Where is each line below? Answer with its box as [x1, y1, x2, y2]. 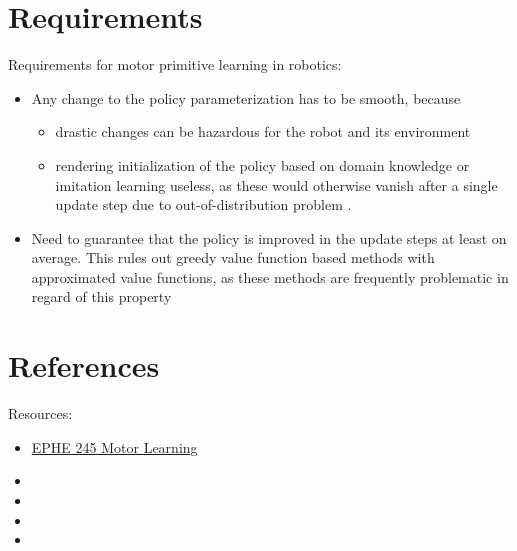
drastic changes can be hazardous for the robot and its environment [55, 121, 471, 142]
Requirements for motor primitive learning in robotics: [8, 54, 342, 75]
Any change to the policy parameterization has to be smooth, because [31, 87, 461, 108]
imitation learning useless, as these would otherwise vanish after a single [55, 174, 498, 195]
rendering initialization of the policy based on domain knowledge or [55, 154, 470, 175]
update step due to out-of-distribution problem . [55, 194, 352, 215]
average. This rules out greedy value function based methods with [31, 247, 435, 268]
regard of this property [31, 286, 172, 307]
